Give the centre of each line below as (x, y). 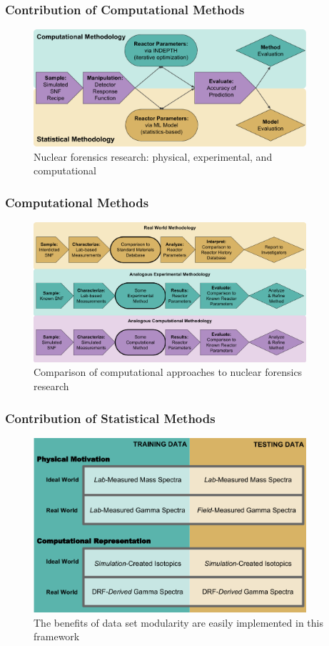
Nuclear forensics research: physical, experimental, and (153, 156)
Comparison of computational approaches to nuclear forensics (168, 372)
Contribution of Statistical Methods (110, 418)
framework (57, 636)
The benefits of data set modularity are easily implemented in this (178, 622)
